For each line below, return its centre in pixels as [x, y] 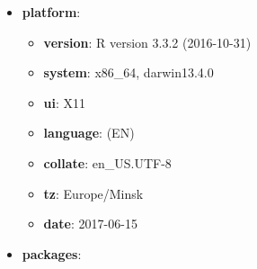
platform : [51, 12]
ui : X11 [65, 102]
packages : [52, 253]
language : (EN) [89, 133]
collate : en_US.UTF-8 [107, 162]
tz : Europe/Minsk [93, 193]
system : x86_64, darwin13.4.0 [128, 72]
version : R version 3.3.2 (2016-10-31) [147, 42]
